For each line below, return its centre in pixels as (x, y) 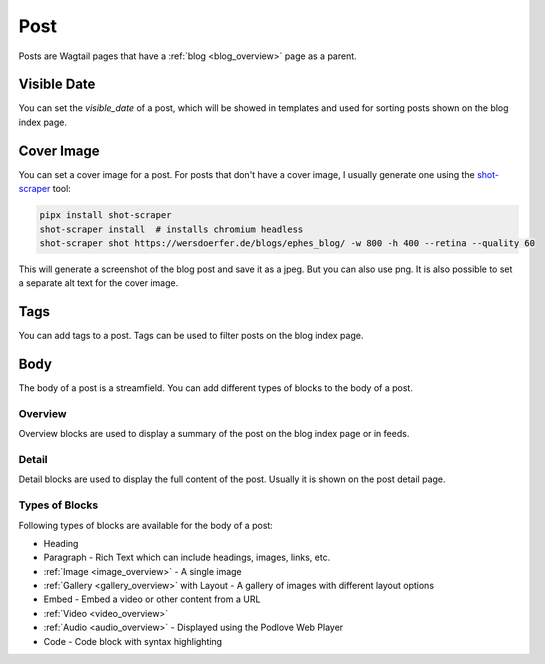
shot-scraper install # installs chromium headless (171, 229)
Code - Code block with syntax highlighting (133, 641)
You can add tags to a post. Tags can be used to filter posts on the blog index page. (191, 336)
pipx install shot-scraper (105, 215)
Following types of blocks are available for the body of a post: (146, 525)
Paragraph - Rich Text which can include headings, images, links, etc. (187, 557)
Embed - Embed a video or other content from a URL (152, 599)
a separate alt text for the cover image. (98, 283)
